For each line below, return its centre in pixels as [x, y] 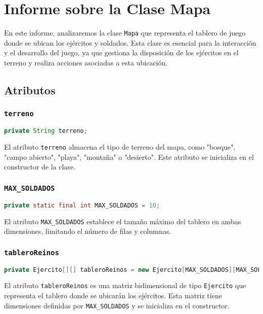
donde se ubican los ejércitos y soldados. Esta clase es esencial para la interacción [130, 42]
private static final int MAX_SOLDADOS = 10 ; [82, 205]
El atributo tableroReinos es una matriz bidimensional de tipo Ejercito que [125, 285]
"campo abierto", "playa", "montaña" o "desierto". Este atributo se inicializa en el [129, 156]
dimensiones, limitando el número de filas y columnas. [88, 231]
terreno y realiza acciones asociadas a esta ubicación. [86, 62]
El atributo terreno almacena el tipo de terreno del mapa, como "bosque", [120, 147]
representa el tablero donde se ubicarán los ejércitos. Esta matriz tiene [113, 295]
